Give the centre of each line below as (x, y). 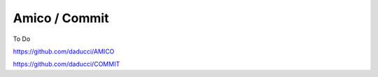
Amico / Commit (61, 18)
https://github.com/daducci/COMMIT (66, 64)
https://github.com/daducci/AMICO (64, 51)
